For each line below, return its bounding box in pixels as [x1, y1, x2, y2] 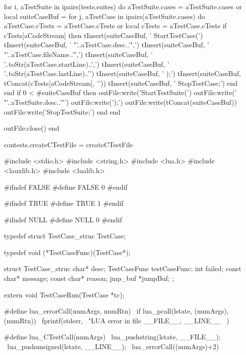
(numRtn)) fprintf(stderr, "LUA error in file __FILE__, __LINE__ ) [4, 315, 229, 325]
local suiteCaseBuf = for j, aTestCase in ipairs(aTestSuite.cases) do [4, 11, 205, 21]
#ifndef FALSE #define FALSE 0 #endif [4, 181, 128, 192]
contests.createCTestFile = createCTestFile [4, 139, 133, 149]
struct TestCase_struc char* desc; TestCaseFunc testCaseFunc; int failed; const [4, 263, 242, 274]
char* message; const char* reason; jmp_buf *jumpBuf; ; [4, 273, 174, 283]
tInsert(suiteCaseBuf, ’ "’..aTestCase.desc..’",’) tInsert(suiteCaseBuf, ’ [4, 39, 209, 50]
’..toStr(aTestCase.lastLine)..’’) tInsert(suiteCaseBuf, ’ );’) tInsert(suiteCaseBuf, [4, 68, 241, 79]
